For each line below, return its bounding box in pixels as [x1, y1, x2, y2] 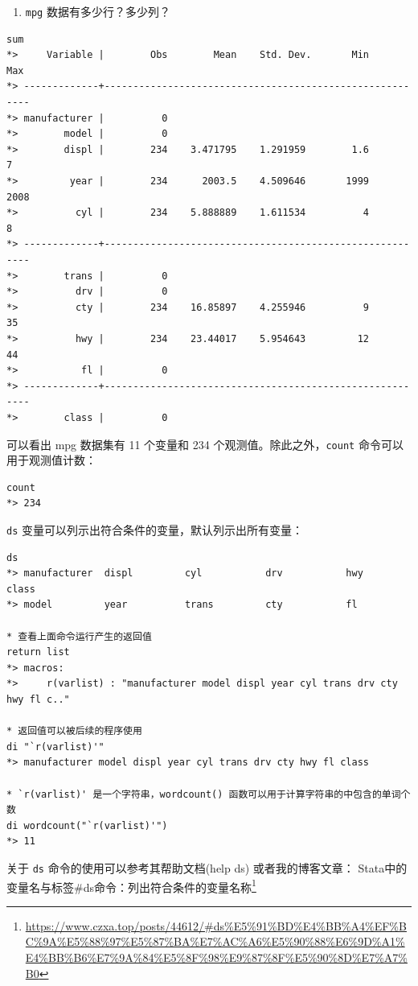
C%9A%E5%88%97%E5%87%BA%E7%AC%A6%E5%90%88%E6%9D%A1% [25, 933, 405, 950]
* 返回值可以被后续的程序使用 [6, 725, 142, 737]
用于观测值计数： [6, 452, 96, 468]
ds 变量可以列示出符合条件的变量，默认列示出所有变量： [6, 521, 303, 538]
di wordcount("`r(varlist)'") [6, 819, 168, 831]
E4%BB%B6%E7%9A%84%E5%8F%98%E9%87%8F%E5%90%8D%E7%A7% [25, 948, 408, 965]
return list [6, 646, 70, 658]
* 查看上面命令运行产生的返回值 [6, 630, 152, 642]
